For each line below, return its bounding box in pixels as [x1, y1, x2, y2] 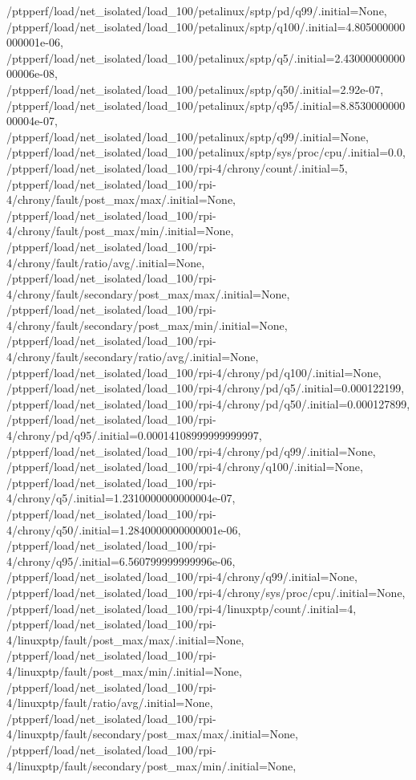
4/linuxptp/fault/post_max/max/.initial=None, [6, 631, 244, 648]
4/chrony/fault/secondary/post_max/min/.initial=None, [6, 316, 288, 333]
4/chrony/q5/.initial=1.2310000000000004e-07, [6, 490, 236, 506]
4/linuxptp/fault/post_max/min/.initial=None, [6, 662, 242, 679]
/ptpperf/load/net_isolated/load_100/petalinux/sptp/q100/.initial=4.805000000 [6, 18, 406, 35]
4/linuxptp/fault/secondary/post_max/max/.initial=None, [6, 725, 298, 742]
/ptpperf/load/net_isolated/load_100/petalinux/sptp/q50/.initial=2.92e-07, [6, 80, 384, 97]
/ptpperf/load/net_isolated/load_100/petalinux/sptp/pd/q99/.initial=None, [6, 2, 387, 18]
